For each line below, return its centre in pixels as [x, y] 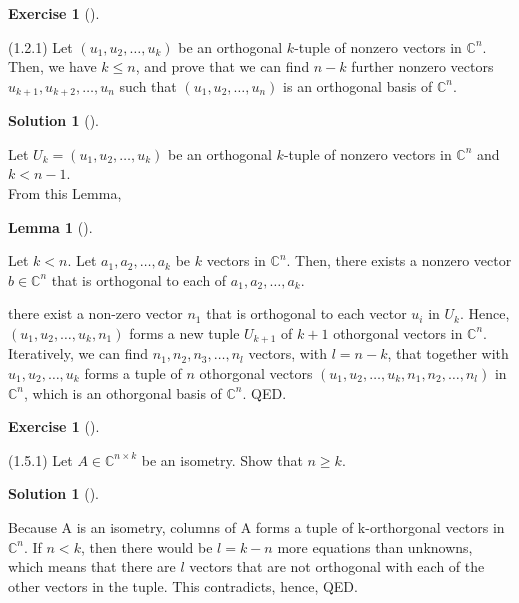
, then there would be [146, 546]
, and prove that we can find [222, 66]
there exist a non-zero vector [95, 313]
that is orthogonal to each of [139, 279]
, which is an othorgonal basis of [123, 392]
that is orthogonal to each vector [306, 313]
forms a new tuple [184, 332]
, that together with [448, 353]
